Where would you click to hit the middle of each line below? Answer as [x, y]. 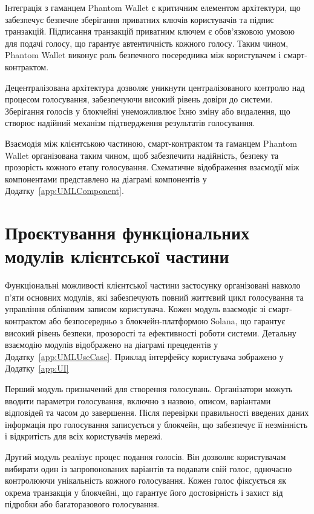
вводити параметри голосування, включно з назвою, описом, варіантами [138, 400]
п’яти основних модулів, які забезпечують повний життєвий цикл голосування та [154, 297]
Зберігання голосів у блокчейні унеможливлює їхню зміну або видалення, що [148, 111]
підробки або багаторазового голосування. [82, 504]
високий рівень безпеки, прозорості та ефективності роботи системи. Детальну [151, 332]
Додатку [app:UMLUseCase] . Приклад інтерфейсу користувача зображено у [144, 356]
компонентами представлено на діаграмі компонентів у [106, 179]
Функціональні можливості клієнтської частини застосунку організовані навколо [153, 285]
